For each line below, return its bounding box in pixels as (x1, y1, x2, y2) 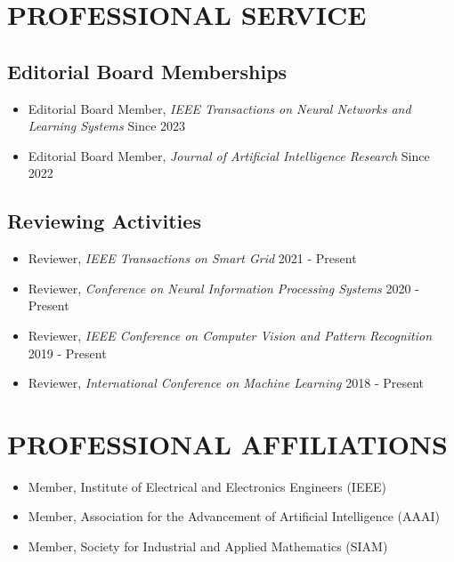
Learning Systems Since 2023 (28, 116, 186, 135)
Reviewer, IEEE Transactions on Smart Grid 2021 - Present (28, 249, 357, 268)
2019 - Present (28, 343, 107, 362)
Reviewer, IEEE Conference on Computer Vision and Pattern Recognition (28, 325, 433, 344)
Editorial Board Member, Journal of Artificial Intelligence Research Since (28, 146, 430, 165)
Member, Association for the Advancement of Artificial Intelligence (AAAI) (28, 507, 441, 526)
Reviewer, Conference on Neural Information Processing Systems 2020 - (28, 278, 419, 297)
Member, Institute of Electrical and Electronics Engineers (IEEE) (28, 477, 386, 495)
